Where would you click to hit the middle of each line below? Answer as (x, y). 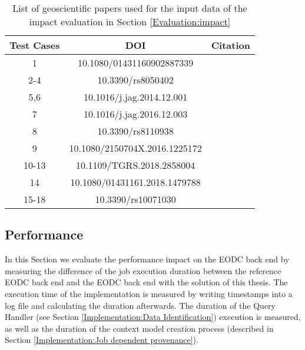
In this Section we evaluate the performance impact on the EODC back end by (147, 259)
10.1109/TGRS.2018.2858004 (136, 165)
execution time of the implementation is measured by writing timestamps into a (149, 293)
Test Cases (35, 45)
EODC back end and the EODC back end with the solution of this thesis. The (146, 282)
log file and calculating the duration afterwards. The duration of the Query (140, 305)
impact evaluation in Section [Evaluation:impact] (130, 21)
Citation (231, 45)
